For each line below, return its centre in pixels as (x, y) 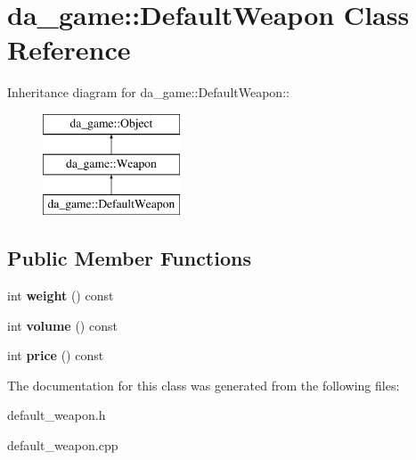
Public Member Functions (129, 258)
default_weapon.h (57, 415)
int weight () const (61, 296)
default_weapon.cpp (63, 445)
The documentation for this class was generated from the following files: (204, 385)
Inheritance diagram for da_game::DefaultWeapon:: (148, 92)
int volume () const (62, 325)
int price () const (56, 355)
